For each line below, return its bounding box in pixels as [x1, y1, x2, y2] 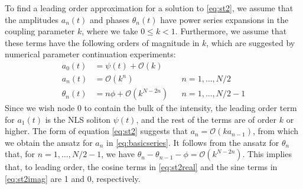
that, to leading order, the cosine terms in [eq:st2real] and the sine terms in [5, 161, 278, 173]
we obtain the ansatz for [5, 136, 93, 148]
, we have [101, 148, 135, 160]
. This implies [242, 148, 292, 160]
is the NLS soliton [45, 113, 111, 125]
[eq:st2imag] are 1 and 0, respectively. [5, 172, 141, 185]
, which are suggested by [206, 36, 295, 48]
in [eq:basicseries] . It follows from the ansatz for [106, 136, 279, 148]
